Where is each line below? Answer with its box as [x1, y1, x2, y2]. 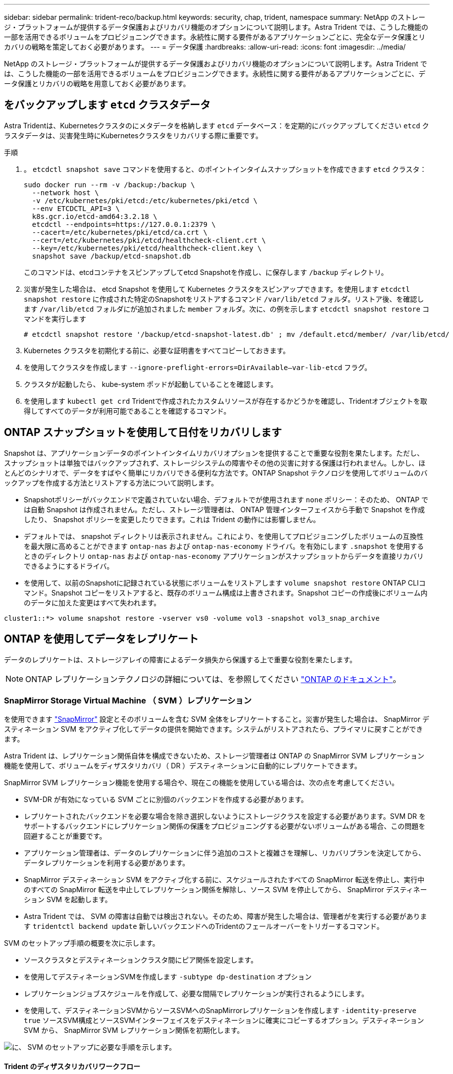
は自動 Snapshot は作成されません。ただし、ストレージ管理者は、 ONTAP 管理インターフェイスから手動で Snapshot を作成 [24, 505, 425, 514]
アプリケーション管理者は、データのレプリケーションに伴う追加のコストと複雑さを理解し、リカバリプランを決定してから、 [24, 849, 426, 858]
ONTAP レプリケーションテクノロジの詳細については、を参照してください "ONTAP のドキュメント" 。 [25, 674, 401, 684]
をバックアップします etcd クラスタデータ [4, 99, 211, 111]
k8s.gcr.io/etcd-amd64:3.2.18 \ [32, 212, 157, 220]
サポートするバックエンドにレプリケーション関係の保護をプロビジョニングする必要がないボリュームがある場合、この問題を [24, 822, 426, 831]
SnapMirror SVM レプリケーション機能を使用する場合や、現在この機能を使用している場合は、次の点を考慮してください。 [4, 778, 399, 787]
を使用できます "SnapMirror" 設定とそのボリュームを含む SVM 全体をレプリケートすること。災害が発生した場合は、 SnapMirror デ [4, 715, 429, 724]
